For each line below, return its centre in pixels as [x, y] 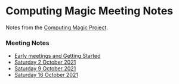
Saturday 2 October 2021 [45, 62]
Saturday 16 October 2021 [46, 75]
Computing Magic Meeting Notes [89, 11]
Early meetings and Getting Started [57, 56]
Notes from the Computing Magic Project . [57, 27]
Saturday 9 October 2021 [45, 69]
